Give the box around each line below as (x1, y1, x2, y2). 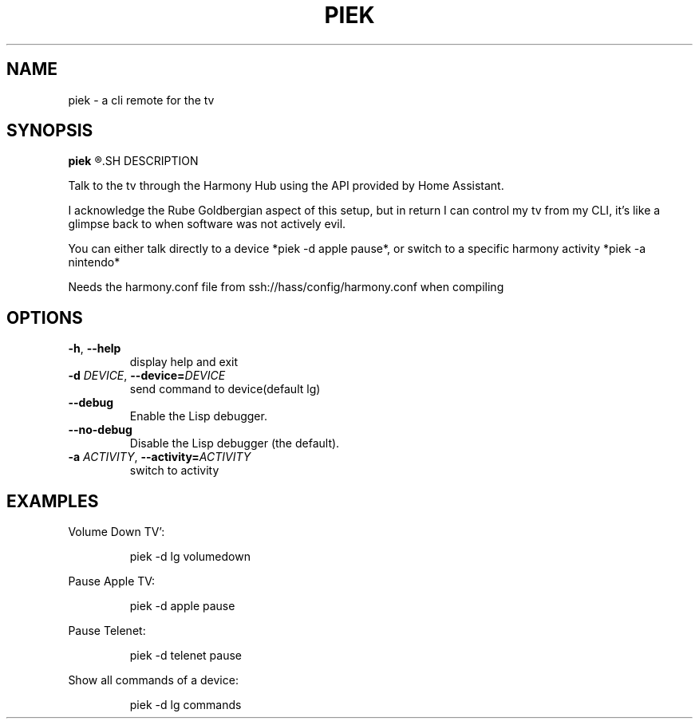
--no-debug (68, 423, 132, 437)
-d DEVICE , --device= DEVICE (68, 368, 226, 383)
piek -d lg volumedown (129, 550, 251, 564)
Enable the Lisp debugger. (129, 409, 267, 424)
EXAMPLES (6, 491, 99, 511)
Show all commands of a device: (68, 673, 239, 688)
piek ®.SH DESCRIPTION (68, 154, 199, 168)
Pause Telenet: (68, 624, 146, 638)
